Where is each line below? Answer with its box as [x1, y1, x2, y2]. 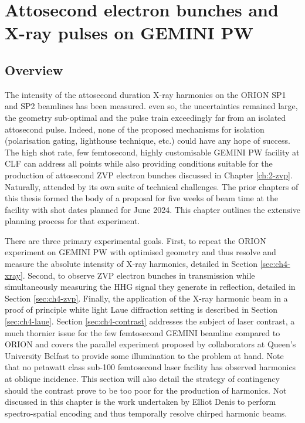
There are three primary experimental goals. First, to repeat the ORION [5, 234, 266, 246]
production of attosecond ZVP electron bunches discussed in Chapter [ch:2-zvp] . [5, 168, 293, 181]
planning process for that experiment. [5, 215, 140, 227]
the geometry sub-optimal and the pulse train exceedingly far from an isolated [5, 111, 286, 123]
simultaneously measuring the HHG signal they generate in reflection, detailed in [5, 280, 296, 293]
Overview [5, 60, 63, 79]
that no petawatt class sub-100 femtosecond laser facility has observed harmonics [5, 361, 296, 373]
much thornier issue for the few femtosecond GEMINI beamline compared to [5, 326, 280, 339]
